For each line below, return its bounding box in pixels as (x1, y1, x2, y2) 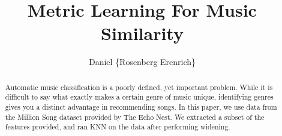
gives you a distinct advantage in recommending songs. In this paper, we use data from (5, 102, 277, 112)
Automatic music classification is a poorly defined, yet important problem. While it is (5, 82, 273, 92)
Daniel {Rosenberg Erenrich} (88, 55, 196, 68)
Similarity (101, 21, 184, 45)
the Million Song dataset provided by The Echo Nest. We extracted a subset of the (5, 112, 265, 122)
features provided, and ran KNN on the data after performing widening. (5, 122, 230, 132)
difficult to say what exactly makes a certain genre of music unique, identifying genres (5, 92, 274, 102)
